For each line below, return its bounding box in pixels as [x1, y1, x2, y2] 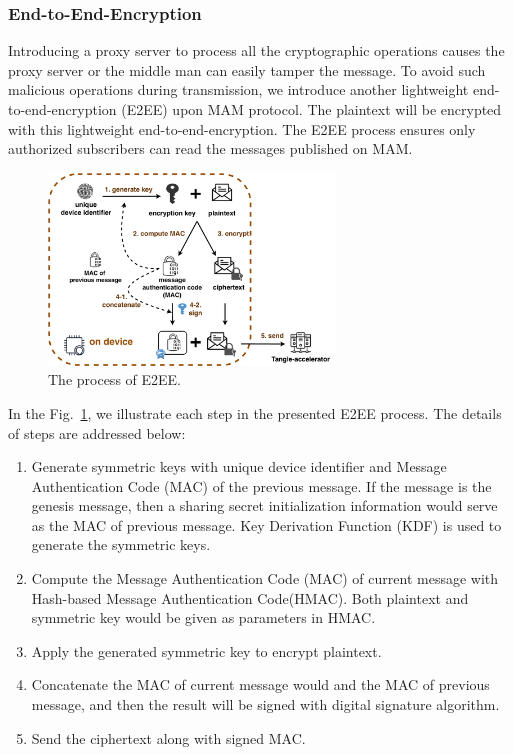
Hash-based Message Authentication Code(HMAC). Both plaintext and [31, 587, 469, 608]
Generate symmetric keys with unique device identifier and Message [31, 456, 447, 477]
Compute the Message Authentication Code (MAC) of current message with [31, 568, 499, 589]
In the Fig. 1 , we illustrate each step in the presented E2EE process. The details [8, 402, 502, 423]
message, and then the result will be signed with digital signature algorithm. [31, 694, 500, 715]
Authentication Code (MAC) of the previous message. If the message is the [31, 475, 492, 496]
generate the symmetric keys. [31, 534, 211, 555]
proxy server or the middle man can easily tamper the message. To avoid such [8, 59, 486, 80]
